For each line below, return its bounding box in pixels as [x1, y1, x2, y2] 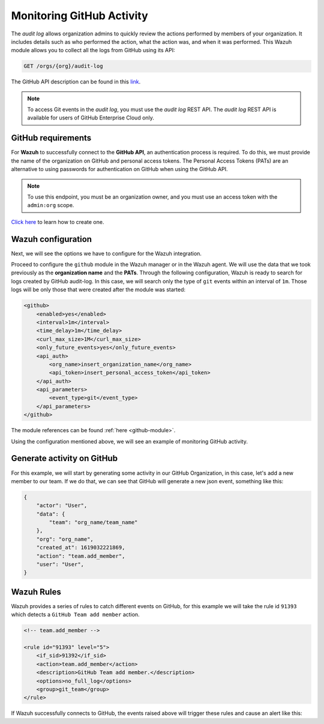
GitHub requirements [11, 133, 92, 143]
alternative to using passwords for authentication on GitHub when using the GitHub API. [11, 166, 228, 173]
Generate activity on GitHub [11, 453, 118, 463]
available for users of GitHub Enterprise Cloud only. [27, 114, 154, 121]
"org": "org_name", [36, 535, 94, 543]
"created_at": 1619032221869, [36, 544, 125, 551]
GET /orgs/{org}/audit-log [23, 63, 103, 70]
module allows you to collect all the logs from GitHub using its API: [11, 47, 175, 54]
